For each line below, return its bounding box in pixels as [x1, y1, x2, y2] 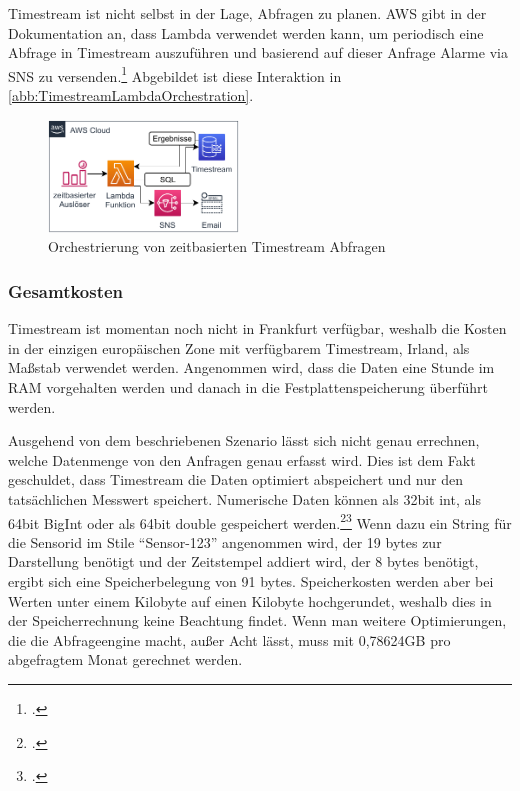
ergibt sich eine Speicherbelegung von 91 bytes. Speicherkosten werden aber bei [8, 570, 494, 591]
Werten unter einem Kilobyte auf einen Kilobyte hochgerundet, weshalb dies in [8, 590, 492, 611]
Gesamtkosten [8, 278, 124, 303]
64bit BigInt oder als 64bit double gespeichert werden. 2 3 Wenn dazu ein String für [8, 509, 512, 533]
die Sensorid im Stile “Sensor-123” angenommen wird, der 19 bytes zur [8, 531, 442, 552]
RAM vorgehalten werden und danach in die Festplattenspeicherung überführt [8, 376, 488, 397]
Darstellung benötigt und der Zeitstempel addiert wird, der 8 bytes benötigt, [8, 551, 479, 572]
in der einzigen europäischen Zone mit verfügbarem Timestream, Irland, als [8, 337, 470, 358]
